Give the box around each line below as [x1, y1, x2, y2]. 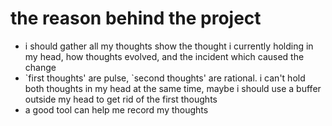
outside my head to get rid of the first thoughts [24, 93, 218, 105]
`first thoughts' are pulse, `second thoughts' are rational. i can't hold [24, 72, 306, 84]
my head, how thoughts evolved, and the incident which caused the [24, 50, 305, 62]
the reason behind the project [10, 7, 262, 30]
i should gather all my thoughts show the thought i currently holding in [24, 40, 314, 52]
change [24, 61, 57, 73]
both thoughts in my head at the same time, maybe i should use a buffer [24, 82, 322, 94]
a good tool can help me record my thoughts [24, 103, 209, 116]
